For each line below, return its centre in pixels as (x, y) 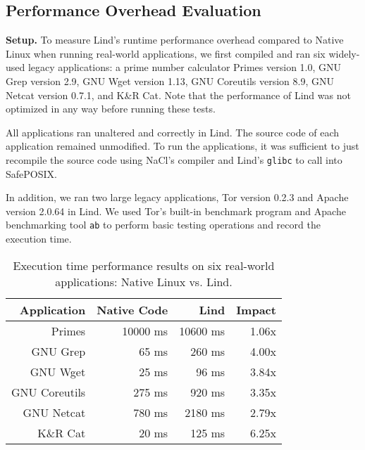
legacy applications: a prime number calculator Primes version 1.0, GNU (185, 67)
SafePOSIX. (31, 173)
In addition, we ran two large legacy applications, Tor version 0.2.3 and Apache (177, 197)
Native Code (132, 309)
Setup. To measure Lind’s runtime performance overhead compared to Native (175, 40)
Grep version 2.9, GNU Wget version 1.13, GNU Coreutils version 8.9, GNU (170, 81)
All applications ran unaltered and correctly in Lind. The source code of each (173, 132)
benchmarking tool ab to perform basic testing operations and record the (163, 225)
